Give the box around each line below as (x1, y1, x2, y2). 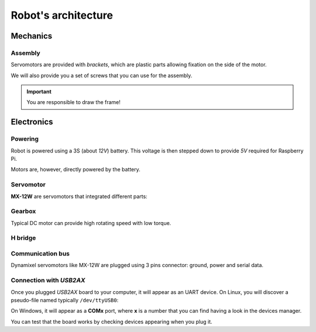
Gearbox (11, 207, 36, 216)
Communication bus (11, 250, 70, 258)
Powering (11, 135, 39, 143)
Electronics (11, 117, 53, 127)
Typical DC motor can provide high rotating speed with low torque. (11, 219, 171, 226)
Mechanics (11, 31, 53, 41)
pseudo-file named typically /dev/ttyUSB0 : (11, 296, 119, 303)
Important (26, 88, 52, 95)
